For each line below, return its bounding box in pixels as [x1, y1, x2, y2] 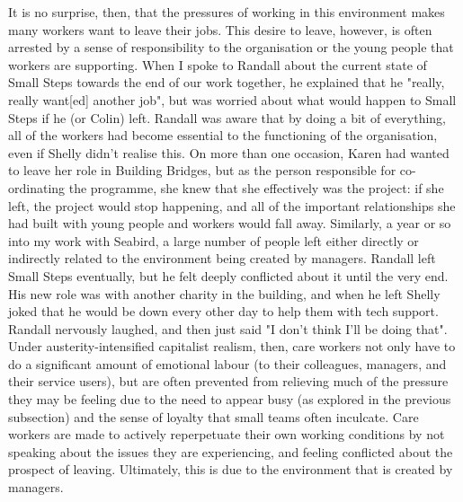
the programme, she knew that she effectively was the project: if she [68, 178, 444, 197]
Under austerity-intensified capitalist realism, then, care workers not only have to [8, 337, 456, 356]
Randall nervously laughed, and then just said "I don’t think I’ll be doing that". [8, 319, 448, 338]
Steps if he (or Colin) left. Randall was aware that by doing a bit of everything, [8, 108, 446, 127]
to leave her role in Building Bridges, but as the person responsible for [8, 161, 396, 180]
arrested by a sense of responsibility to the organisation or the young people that [8, 38, 454, 57]
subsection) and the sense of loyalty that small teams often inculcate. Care [8, 407, 419, 426]
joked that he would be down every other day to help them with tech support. [8, 302, 439, 321]
